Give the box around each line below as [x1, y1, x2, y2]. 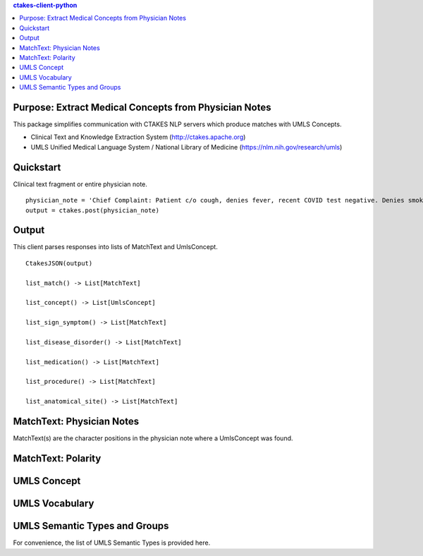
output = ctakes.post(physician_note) [25, 206, 160, 214]
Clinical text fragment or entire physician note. [13, 180, 148, 188]
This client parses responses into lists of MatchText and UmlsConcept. [13, 243, 218, 251]
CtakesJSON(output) [25, 259, 93, 267]
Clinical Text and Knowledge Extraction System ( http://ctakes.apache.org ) [30, 133, 246, 141]
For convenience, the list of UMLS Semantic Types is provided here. [13, 538, 211, 547]
